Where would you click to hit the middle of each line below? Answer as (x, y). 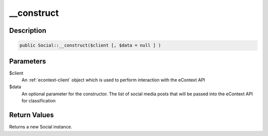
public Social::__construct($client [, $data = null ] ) (90, 45)
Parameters (28, 61)
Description (28, 31)
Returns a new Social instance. (41, 127)
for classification (38, 101)
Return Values (32, 115)
